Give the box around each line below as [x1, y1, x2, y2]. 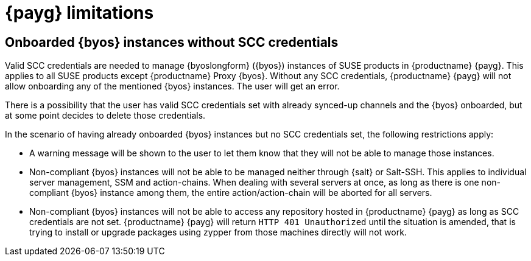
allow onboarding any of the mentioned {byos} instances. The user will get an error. [5, 81, 340, 92]
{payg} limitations [5, 2, 154, 23]
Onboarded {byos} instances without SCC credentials [5, 34, 339, 50]
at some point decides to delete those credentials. [5, 110, 206, 121]
